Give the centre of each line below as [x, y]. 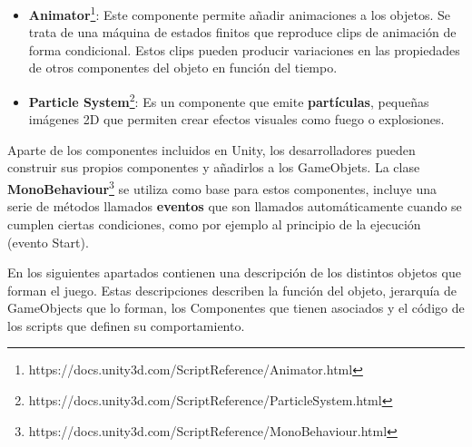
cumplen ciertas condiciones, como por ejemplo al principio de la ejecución [214, 223]
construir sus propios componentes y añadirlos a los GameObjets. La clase [214, 167]
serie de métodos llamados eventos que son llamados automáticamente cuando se [235, 206]
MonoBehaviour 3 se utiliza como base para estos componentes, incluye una [222, 187]
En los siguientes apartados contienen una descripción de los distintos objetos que [234, 272]
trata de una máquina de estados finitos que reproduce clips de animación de [242, 32]
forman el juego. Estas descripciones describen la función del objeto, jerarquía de [232, 290]
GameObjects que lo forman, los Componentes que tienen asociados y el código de [236, 308]
